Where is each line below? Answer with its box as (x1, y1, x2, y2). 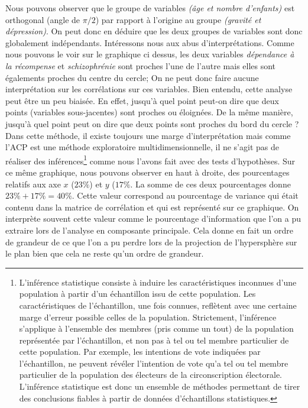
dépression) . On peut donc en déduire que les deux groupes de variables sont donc (5, 25, 303, 37)
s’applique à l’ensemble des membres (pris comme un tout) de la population (19, 322, 294, 335)
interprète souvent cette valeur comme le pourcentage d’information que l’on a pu (5, 212, 301, 225)
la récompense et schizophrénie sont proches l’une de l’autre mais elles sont (5, 59, 276, 72)
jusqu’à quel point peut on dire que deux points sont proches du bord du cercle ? (5, 117, 299, 129)
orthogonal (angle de (5, 13, 80, 25)
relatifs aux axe (5, 177, 61, 190)
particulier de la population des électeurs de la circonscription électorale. (19, 368, 282, 381)
